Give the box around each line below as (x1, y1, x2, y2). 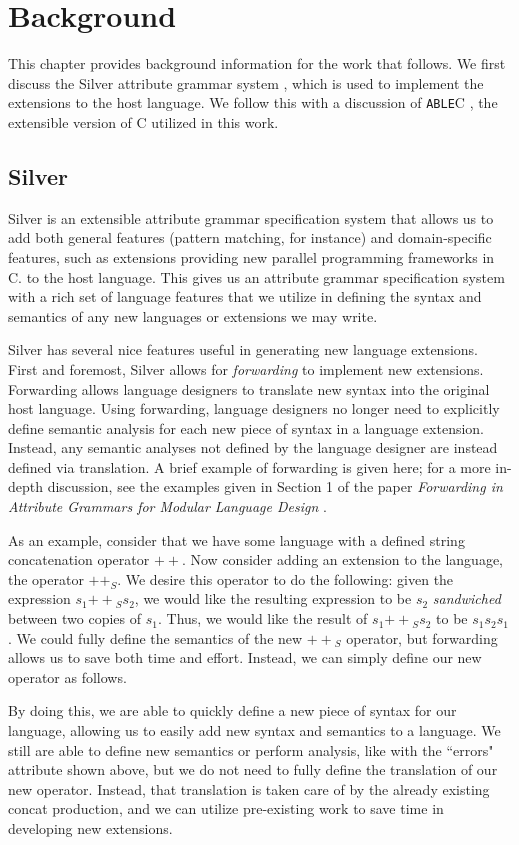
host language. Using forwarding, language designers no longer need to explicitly (8, 398, 500, 419)
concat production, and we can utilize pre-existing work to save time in (8, 798, 444, 819)
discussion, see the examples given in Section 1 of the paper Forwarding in (47, 476, 503, 497)
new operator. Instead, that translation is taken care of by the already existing (8, 778, 490, 799)
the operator (8, 568, 84, 589)
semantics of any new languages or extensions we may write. (8, 305, 378, 326)
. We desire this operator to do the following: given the (117, 568, 454, 589)
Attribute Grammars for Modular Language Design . (8, 496, 327, 517)
